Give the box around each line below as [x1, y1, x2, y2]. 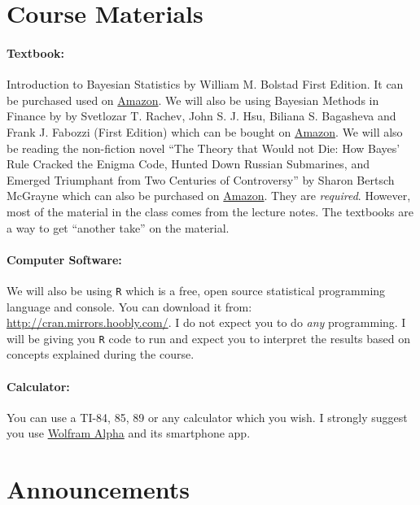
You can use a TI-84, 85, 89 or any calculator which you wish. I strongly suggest [7, 408, 408, 425]
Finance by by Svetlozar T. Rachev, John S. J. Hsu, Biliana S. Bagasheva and [7, 107, 396, 124]
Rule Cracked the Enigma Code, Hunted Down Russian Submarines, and [7, 155, 370, 172]
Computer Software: [7, 250, 122, 268]
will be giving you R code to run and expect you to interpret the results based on [7, 329, 411, 346]
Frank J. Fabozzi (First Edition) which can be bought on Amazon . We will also [7, 123, 403, 140]
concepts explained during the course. [7, 346, 195, 363]
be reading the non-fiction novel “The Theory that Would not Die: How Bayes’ [7, 139, 400, 156]
